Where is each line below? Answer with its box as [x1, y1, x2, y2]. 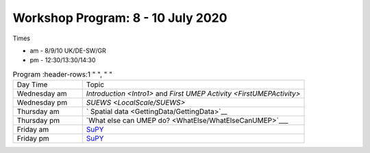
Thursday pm [16, 116, 60, 126]
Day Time [16, 80, 48, 89]
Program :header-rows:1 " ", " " [12, 69, 113, 79]
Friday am [16, 125, 49, 135]
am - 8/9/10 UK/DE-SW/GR [29, 46, 106, 55]
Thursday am [16, 107, 60, 116]
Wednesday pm [16, 98, 68, 107]
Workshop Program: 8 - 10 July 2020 [12, 10, 227, 25]
